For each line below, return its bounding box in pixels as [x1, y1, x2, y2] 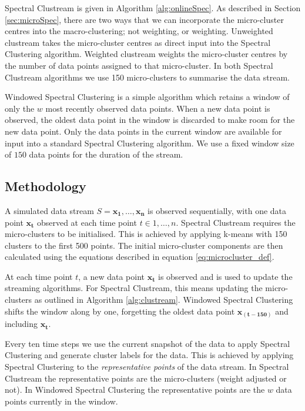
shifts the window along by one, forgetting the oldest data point [5, 305, 235, 317]
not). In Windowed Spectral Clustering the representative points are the [5, 383, 265, 396]
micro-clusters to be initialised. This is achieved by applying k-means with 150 [5, 228, 287, 240]
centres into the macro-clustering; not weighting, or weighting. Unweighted [5, 25, 273, 37]
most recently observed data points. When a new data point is [45, 102, 270, 114]
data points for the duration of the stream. [29, 148, 183, 161]
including [5, 318, 38, 330]
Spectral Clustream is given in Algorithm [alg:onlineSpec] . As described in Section [5, 2, 301, 14]
